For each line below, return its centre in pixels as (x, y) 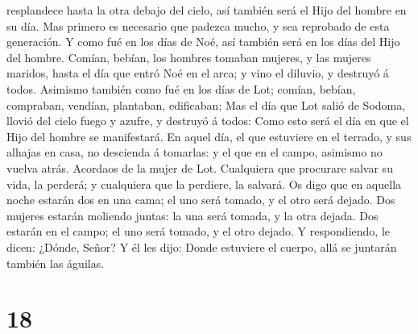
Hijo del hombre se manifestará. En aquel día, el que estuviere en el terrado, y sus (209, 136)
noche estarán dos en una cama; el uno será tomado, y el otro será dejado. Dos (201, 200)
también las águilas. (56, 263)
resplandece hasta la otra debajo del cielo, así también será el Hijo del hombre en (207, 10)
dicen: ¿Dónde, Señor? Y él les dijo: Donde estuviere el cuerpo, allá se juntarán (202, 246)
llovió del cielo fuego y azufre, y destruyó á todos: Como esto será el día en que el (208, 121)
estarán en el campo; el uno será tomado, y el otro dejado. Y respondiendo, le (198, 231)
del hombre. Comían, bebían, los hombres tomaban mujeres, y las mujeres (189, 57)
